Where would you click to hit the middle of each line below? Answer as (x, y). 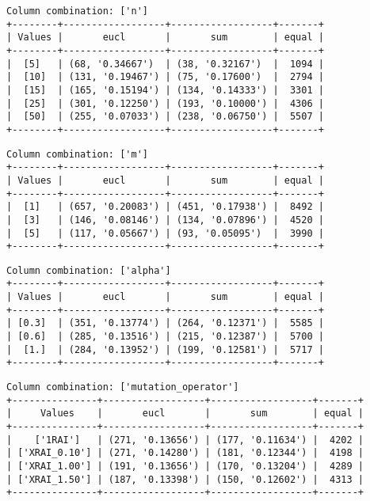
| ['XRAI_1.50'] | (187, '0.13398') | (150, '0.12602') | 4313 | (185, 479)
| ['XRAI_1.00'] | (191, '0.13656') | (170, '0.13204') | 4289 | (185, 466)
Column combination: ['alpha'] (89, 270)
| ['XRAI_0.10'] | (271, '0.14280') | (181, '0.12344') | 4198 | (185, 453)
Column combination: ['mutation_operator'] (123, 387)
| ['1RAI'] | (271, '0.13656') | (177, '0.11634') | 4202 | (185, 440)
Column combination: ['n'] (77, 11)
